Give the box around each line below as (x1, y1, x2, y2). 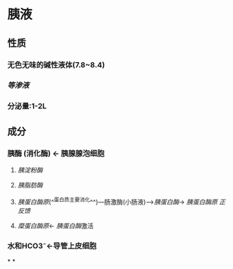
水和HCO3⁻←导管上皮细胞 (7, 241, 97, 251)
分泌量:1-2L (7, 101, 47, 111)
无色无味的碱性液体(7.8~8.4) (7, 59, 105, 69)
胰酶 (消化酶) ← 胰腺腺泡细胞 (7, 148, 104, 158)
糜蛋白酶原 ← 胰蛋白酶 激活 (17, 221, 94, 230)
